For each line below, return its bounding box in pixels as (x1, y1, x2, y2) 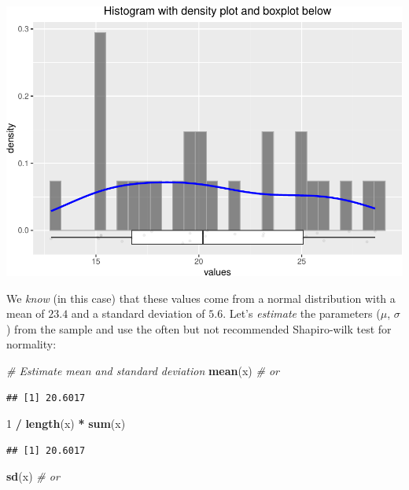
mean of (6, 305, 45, 322)
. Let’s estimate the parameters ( (223, 305, 381, 322)
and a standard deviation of (71, 305, 205, 322)
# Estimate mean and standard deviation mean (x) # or (6, 363, 279, 378)
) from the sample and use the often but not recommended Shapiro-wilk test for (6, 320, 392, 337)
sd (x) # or (6, 468, 60, 484)
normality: (6, 336, 57, 352)
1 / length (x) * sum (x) (6, 415, 126, 432)
